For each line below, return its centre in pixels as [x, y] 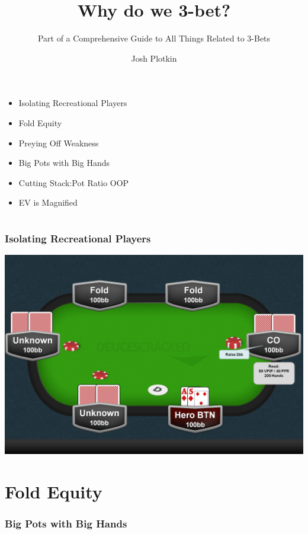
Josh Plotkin [154, 58]
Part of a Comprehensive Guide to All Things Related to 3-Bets [154, 38]
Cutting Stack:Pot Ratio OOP [74, 182]
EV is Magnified [48, 202]
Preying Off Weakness [59, 143]
